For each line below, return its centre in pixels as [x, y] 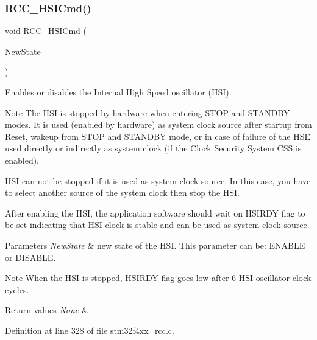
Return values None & [47, 310]
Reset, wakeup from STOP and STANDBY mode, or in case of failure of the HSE [158, 136]
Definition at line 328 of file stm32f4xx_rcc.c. [90, 330]
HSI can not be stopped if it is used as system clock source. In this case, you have [158, 180]
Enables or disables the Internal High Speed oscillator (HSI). [118, 92]
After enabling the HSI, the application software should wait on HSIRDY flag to [155, 213]
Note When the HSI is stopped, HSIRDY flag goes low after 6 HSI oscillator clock [158, 278]
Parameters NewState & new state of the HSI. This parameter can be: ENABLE [155, 245]
